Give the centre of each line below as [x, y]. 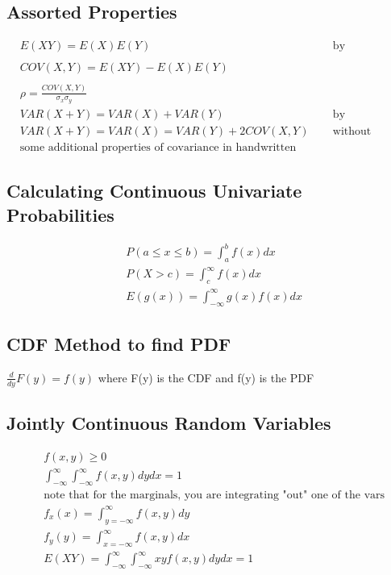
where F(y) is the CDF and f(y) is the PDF [206, 377]
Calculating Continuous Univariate [154, 191]
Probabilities [60, 214]
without [352, 131]
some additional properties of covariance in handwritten [158, 147]
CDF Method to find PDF [119, 343]
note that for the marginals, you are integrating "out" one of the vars [214, 496]
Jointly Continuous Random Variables [169, 423]
